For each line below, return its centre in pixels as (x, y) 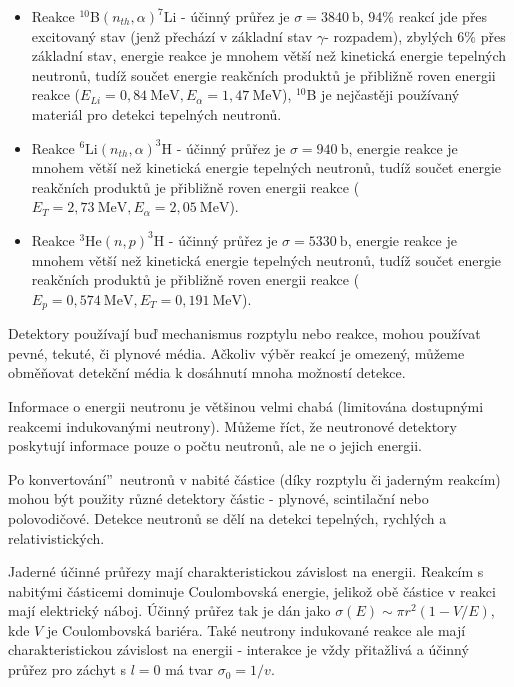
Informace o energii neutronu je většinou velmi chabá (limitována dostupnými (246, 405)
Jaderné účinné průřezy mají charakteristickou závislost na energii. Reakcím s (246, 571)
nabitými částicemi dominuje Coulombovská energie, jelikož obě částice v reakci (252, 590)
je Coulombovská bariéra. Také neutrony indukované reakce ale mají (256, 629)
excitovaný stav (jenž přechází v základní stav (172, 35)
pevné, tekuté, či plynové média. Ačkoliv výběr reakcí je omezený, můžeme (236, 352)
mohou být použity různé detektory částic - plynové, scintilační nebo (218, 498)
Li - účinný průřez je (226, 16)
